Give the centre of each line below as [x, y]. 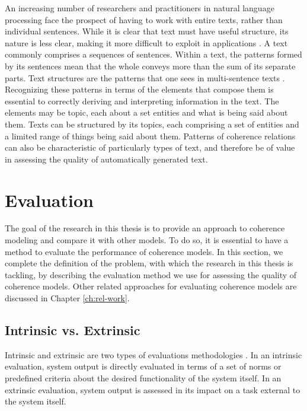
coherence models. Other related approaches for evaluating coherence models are [151, 286]
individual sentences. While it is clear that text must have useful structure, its [147, 31]
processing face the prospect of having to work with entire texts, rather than [144, 19]
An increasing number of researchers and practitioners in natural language [140, 8]
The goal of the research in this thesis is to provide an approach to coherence [145, 228]
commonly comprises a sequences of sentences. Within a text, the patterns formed [153, 54]
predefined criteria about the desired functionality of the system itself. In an [143, 377]
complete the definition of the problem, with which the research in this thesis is [149, 263]
